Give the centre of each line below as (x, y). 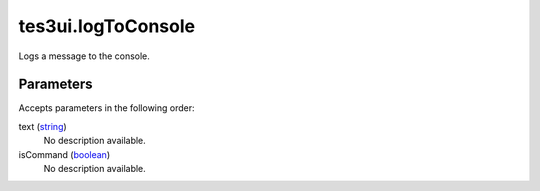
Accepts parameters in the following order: (106, 108)
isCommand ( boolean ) (64, 154)
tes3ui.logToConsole (106, 26)
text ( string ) (42, 126)
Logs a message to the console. (84, 56)
